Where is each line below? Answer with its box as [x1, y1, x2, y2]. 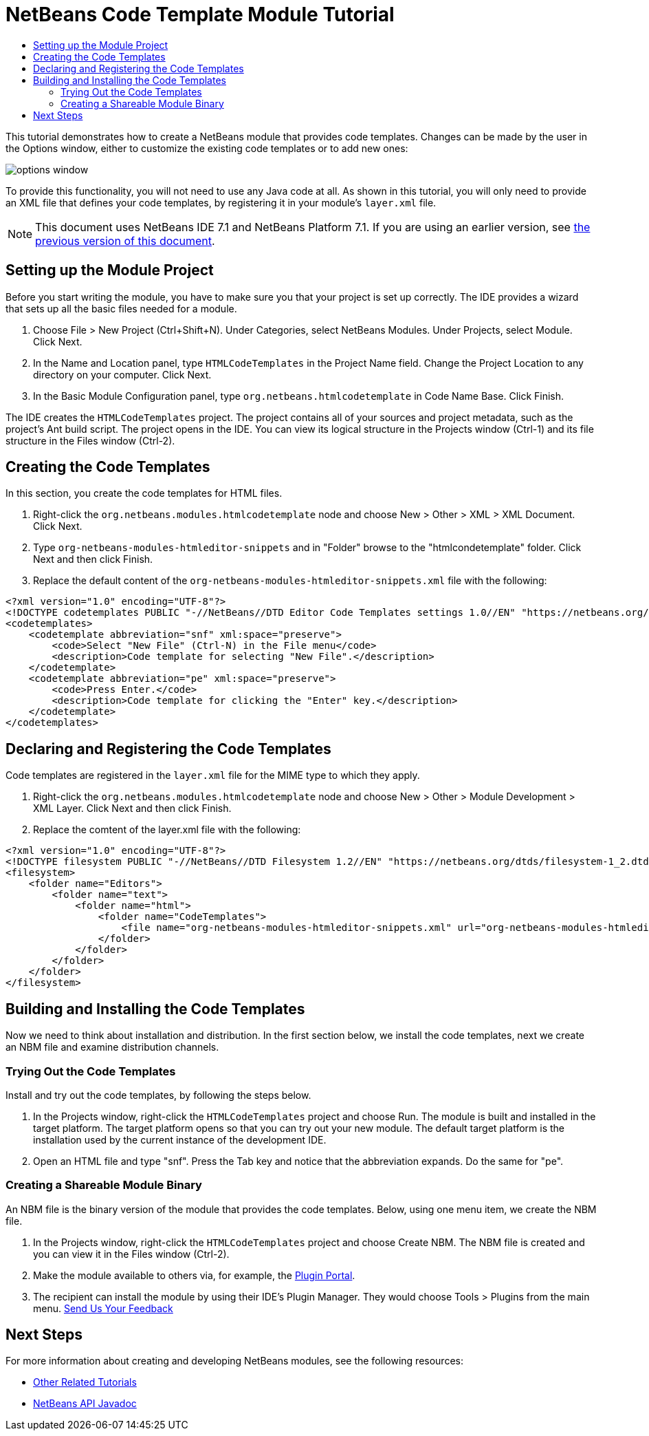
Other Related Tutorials [33, 1376, 137, 1389]
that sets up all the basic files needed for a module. [5, 302, 237, 314]
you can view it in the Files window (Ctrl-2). [33, 1247, 230, 1260]
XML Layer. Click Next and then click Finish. [33, 802, 232, 815]
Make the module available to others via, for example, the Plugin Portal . [33, 1269, 355, 1281]
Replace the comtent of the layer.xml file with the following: [33, 824, 301, 836]
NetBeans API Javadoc [33, 1397, 137, 1410]
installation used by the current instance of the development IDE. [33, 1133, 327, 1146]
